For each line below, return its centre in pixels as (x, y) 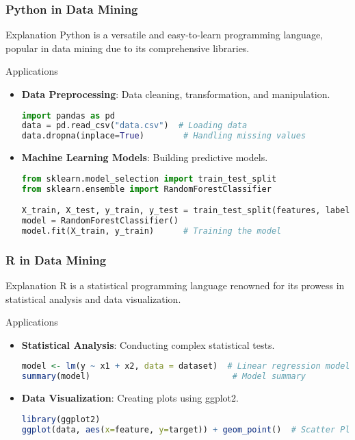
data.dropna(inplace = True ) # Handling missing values (164, 136)
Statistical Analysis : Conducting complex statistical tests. (148, 344)
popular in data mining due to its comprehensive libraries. (128, 48)
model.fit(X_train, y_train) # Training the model (152, 231)
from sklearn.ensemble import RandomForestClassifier (146, 189)
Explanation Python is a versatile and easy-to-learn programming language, (164, 35)
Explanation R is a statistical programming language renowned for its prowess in (175, 285)
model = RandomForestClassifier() (100, 221)
